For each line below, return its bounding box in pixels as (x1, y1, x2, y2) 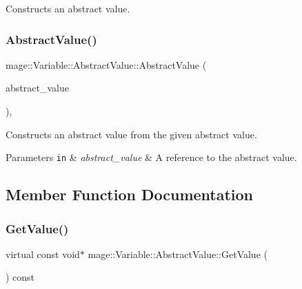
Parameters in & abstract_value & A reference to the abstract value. (6, 150, 297, 164)
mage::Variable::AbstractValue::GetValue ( (88, 246, 268, 261)
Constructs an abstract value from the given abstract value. (6, 127, 257, 141)
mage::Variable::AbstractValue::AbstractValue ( (6, 57, 207, 72)
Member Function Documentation (6, 184, 254, 205)
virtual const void (6, 246, 80, 261)
